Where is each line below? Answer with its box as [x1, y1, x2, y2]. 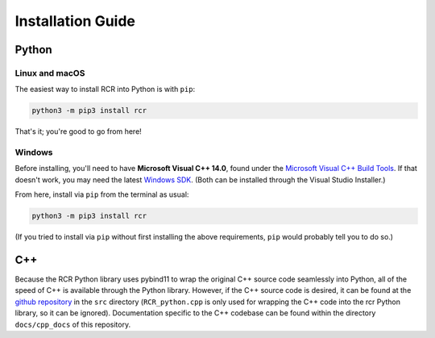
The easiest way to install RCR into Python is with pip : [14, 85, 196, 94]
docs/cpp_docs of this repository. [14, 319, 131, 329]
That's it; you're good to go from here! [14, 127, 143, 136]
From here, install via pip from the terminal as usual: [14, 190, 189, 199]
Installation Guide [14, 12, 136, 30]
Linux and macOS [14, 67, 85, 78]
